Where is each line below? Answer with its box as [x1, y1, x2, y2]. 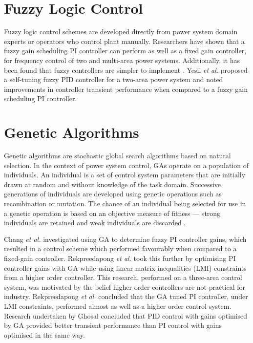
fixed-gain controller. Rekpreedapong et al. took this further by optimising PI [4, 253, 236, 263]
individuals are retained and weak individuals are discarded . [4, 217, 186, 228]
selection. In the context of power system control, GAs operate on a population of [4, 160, 249, 170]
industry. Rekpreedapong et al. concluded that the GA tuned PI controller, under [4, 291, 248, 301]
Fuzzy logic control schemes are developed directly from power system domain [4, 26, 238, 37]
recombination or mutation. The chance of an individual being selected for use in [4, 198, 246, 208]
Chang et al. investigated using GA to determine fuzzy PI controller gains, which [4, 234, 247, 244]
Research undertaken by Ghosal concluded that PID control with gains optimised [4, 310, 248, 321]
